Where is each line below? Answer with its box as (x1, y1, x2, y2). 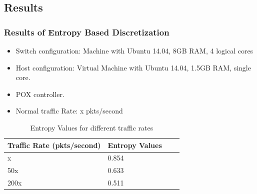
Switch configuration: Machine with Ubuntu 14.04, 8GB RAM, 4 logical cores (15, 45, 253, 55)
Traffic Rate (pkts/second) (7, 139, 101, 150)
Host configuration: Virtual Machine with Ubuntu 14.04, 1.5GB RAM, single (15, 62, 251, 72)
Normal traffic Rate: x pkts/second (15, 105, 123, 116)
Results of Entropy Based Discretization (4, 25, 169, 38)
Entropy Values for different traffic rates (30, 122, 153, 132)
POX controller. (15, 88, 64, 99)
